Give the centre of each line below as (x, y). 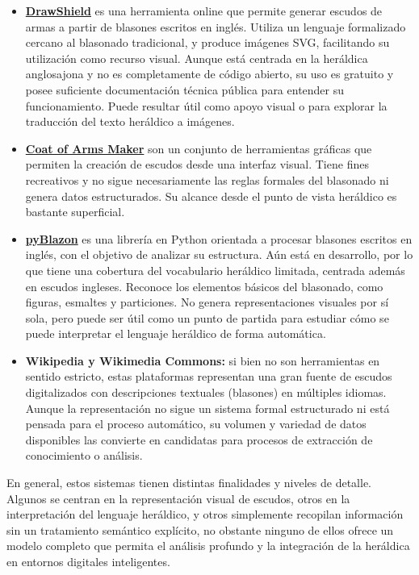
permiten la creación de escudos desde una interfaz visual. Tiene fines (197, 164)
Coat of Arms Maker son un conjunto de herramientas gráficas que (199, 148)
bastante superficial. (75, 212)
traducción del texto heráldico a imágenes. (130, 121)
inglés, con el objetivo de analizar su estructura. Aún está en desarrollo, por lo (219, 254)
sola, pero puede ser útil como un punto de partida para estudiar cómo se (207, 317)
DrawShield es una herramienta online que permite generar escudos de (204, 10)
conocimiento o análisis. (84, 455)
